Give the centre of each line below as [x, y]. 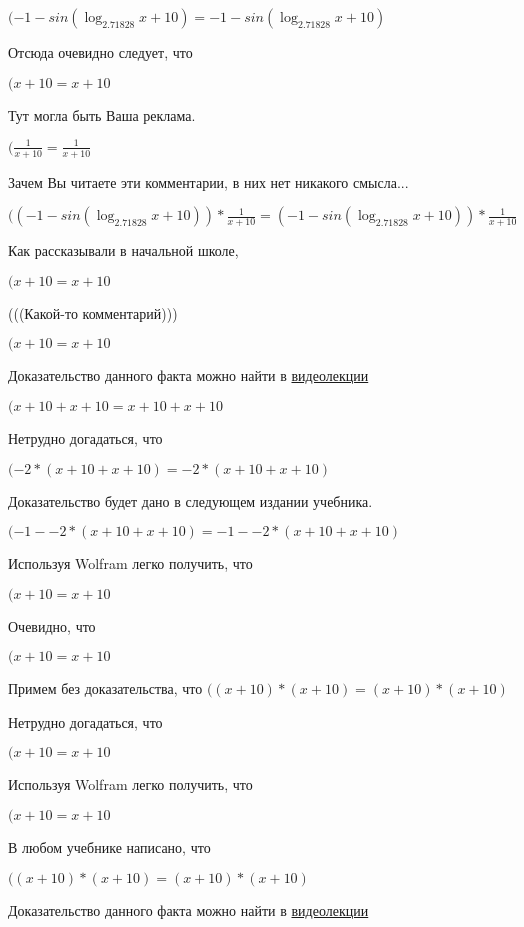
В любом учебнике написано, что [109, 847]
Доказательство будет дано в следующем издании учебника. [190, 500]
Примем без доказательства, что [105, 688]
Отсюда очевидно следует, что [100, 52]
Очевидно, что [52, 625]
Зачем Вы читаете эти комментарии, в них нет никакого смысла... [208, 181]
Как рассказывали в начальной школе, [123, 250]
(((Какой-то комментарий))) [93, 312]
